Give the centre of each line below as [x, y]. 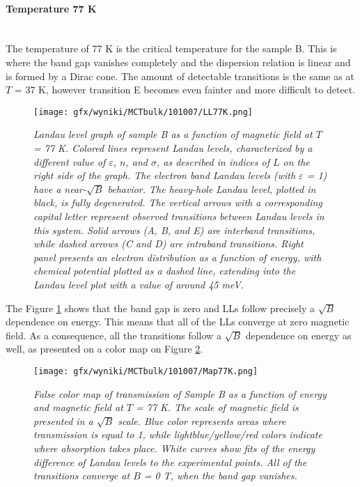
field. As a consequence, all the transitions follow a [114, 335]
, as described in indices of [213, 161]
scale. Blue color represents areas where [202, 420]
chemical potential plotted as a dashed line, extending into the [165, 271]
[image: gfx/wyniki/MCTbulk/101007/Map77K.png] [146, 371]
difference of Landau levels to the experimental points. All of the [170, 462]
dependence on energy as [298, 335]
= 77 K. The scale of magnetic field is [217, 407]
